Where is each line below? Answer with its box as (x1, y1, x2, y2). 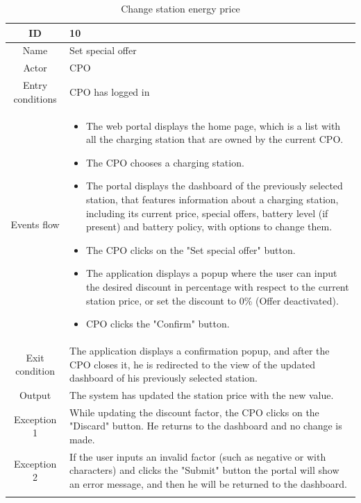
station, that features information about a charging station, (85, 191, 339, 206)
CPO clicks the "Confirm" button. (85, 316, 230, 331)
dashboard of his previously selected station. (69, 370, 258, 385)
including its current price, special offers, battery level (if (85, 205, 328, 220)
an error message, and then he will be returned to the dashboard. (69, 477, 347, 491)
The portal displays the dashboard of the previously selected (85, 178, 343, 193)
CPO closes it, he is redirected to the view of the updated (69, 357, 316, 371)
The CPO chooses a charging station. (85, 155, 244, 169)
